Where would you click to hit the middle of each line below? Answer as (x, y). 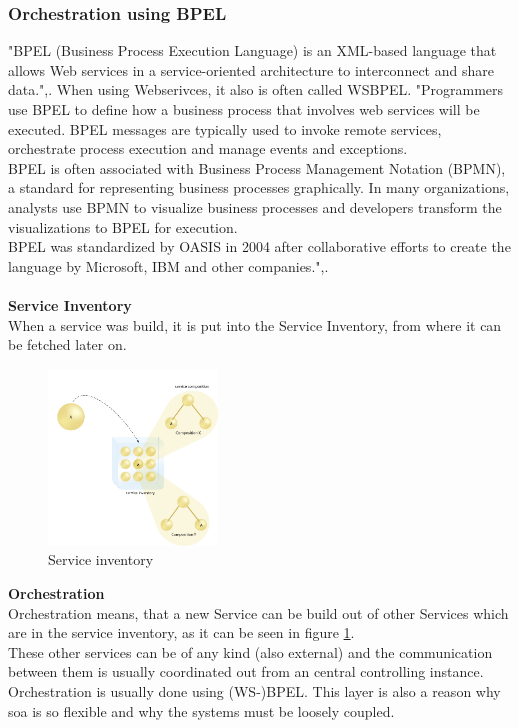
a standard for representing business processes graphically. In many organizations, (259, 187)
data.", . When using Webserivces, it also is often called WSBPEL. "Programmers (256, 89)
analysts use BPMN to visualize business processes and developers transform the (255, 206)
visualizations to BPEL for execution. (123, 226)
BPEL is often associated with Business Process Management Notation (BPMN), (257, 167)
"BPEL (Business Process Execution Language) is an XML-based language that (252, 50)
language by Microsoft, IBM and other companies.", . (168, 265)
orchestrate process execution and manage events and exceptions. (208, 148)
